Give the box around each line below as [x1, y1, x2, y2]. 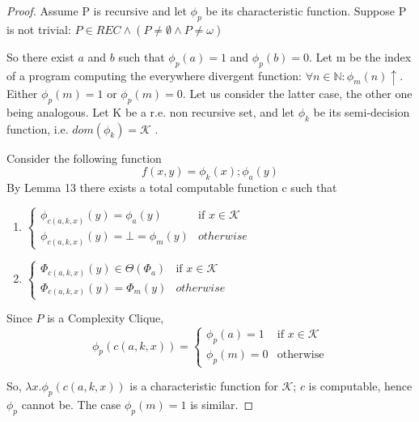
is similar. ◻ [190, 395, 254, 412]
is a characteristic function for [129, 377, 278, 394]
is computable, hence [308, 377, 413, 394]
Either [6, 84, 38, 101]
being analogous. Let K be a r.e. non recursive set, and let [6, 103, 294, 120]
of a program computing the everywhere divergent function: [6, 66, 302, 83]
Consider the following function [6, 149, 162, 166]
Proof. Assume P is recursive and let [6, 2, 187, 19]
